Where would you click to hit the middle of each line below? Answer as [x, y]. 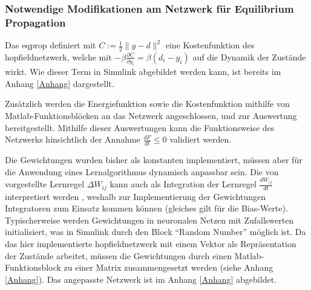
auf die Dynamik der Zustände [249, 56]
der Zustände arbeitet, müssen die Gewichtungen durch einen [118, 255]
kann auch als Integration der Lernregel [183, 184]
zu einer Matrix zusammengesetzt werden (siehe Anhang [169, 267]
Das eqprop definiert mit [51, 45]
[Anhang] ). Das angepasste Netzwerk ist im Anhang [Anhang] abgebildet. [141, 279]
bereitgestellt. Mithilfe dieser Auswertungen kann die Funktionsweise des [140, 127]
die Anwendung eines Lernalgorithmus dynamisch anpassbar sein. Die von [142, 171]
